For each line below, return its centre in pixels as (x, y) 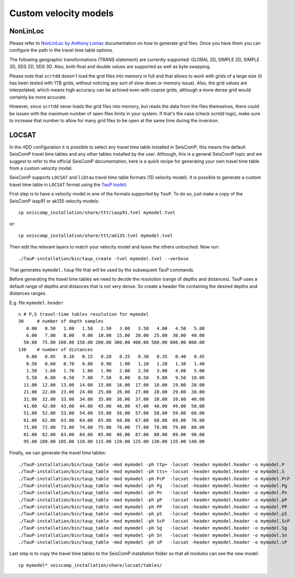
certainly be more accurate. (38, 97)
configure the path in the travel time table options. (61, 50)
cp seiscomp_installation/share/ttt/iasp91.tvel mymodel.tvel (97, 212)
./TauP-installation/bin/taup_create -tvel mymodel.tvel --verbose (104, 258)
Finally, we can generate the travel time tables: (58, 453)
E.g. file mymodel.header (37, 303)
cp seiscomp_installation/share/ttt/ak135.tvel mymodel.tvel (95, 235)
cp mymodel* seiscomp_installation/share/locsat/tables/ (90, 565)
